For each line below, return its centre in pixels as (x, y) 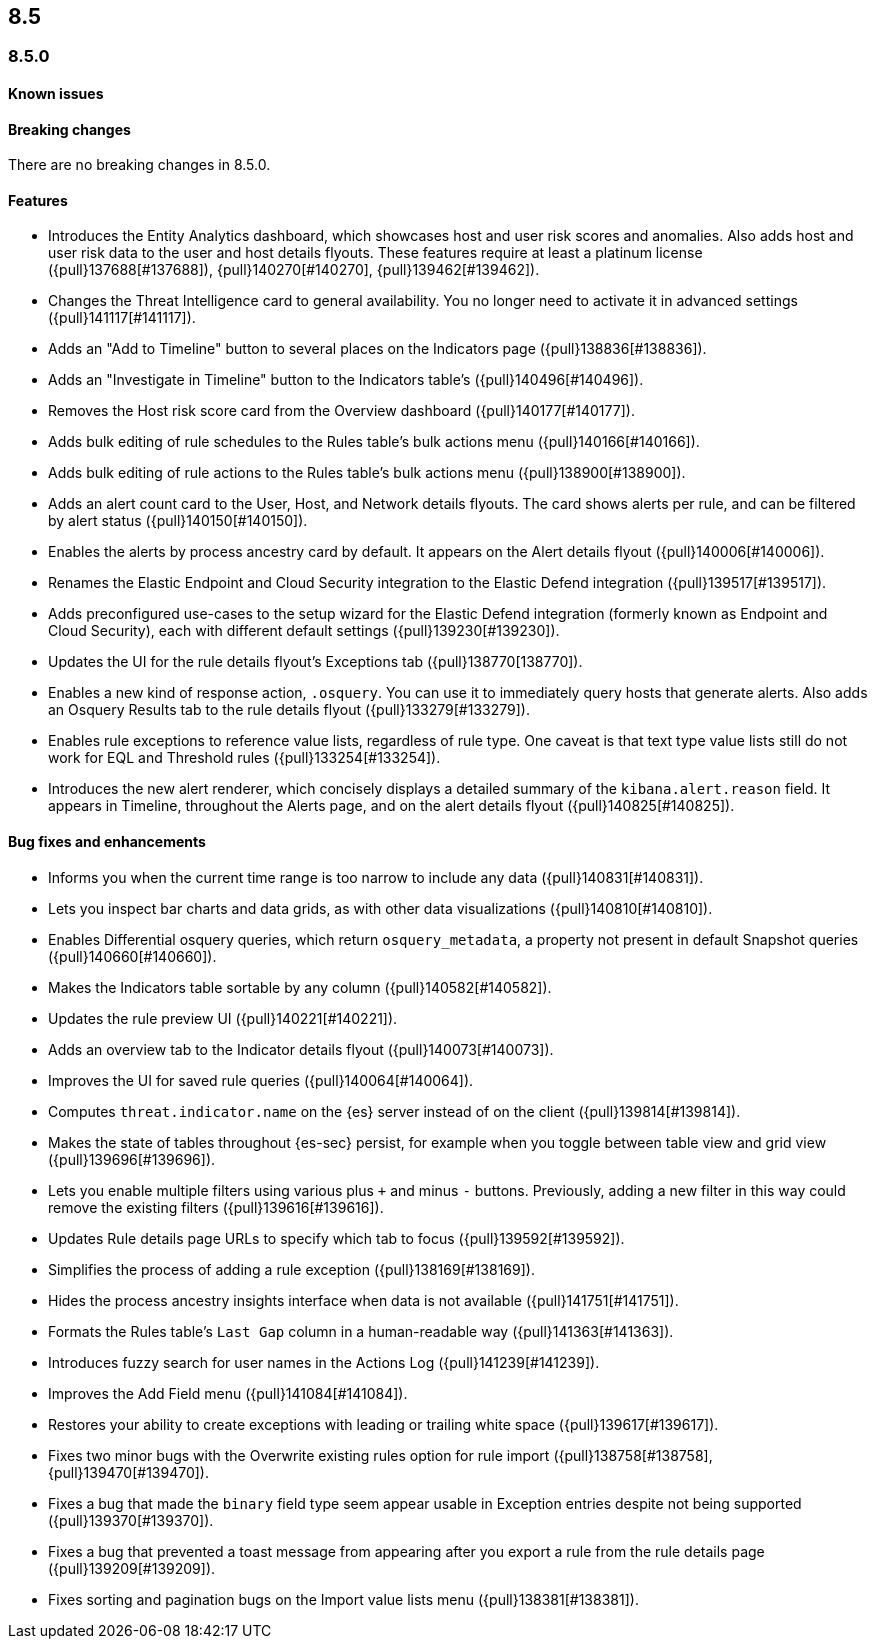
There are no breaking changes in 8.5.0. (139, 165)
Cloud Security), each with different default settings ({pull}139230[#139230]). (304, 631)
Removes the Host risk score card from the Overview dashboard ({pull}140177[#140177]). (341, 411)
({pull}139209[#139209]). (132, 1568)
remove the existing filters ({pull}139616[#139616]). (216, 1207)
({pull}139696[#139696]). (132, 1159)
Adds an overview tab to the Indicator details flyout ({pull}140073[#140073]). (301, 1049)
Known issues (56, 94)
